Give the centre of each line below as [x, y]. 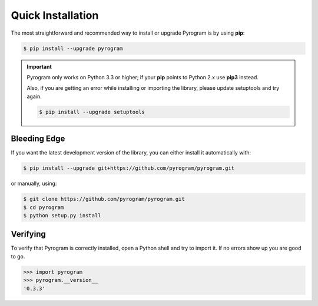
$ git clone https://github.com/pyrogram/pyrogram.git [104, 199]
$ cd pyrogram [44, 207]
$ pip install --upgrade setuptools [92, 112]
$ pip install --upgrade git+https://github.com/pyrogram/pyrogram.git [129, 168]
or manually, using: [34, 184]
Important [39, 66]
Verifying [29, 234]
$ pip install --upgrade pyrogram [73, 48]
